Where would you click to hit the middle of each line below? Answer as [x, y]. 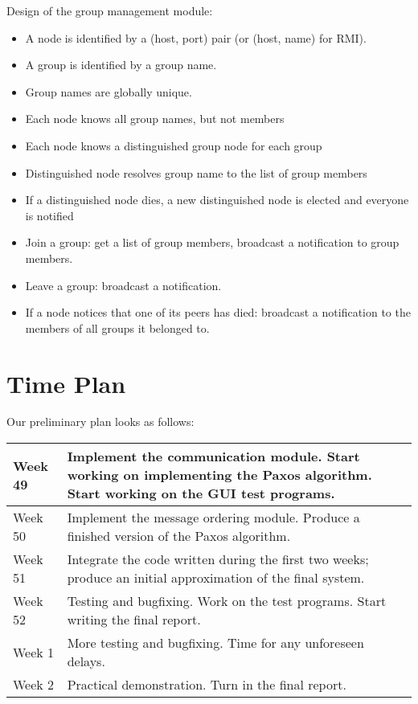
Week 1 [34, 652]
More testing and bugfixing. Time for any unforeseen [215, 643]
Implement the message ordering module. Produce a [213, 518]
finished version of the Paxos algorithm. [179, 536]
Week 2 [34, 685]
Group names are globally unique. [109, 91]
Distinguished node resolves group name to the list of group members [196, 172]
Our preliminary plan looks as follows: [100, 422]
